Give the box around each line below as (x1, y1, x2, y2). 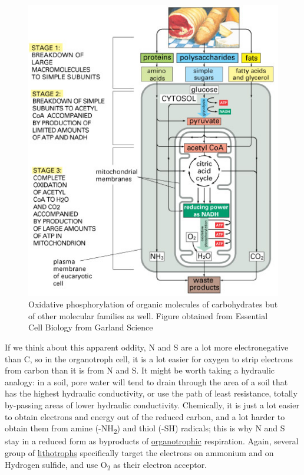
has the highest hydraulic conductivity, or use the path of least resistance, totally (5, 387, 298, 399)
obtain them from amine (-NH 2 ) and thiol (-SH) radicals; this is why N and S (5, 422, 285, 435)
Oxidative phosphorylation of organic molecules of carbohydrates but (28, 298, 278, 310)
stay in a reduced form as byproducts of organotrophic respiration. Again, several (5, 435, 299, 447)
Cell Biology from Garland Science (28, 321, 153, 333)
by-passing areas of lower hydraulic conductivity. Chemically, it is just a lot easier (5, 399, 299, 411)
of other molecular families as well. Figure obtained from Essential (28, 309, 268, 322)
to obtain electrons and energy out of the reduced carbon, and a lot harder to (5, 410, 285, 422)
